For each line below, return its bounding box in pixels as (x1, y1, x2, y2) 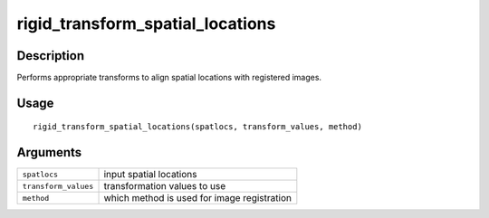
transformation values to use (103, 180, 226, 193)
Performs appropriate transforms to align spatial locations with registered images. (16, 72, 321, 83)
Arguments (16, 145, 82, 160)
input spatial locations (103, 168, 197, 181)
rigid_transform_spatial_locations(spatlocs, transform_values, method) (33, 122, 362, 132)
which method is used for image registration (103, 192, 292, 204)
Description (16, 48, 85, 63)
